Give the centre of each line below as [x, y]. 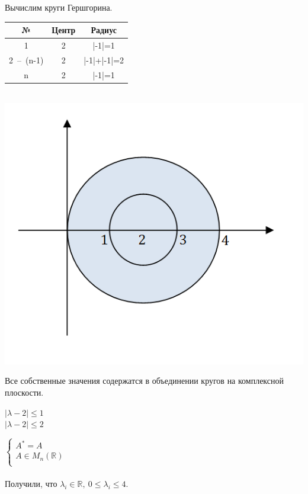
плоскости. [24, 392]
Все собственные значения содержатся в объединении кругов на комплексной [145, 381]
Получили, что [31, 484]
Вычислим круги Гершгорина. [59, 7]
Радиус [104, 30]
